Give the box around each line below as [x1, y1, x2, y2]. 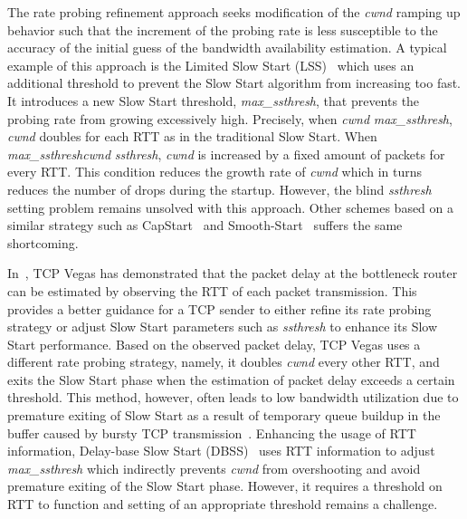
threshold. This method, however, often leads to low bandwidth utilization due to [7, 388, 459, 407]
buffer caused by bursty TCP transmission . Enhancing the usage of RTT [7, 423, 416, 442]
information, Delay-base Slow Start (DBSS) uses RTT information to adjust [7, 441, 435, 460]
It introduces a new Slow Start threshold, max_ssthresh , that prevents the [7, 91, 420, 110]
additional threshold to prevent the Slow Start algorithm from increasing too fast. [7, 73, 462, 92]
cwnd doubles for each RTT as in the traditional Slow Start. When [7, 127, 377, 146]
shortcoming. [7, 233, 79, 252]
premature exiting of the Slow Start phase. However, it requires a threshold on [7, 476, 443, 495]
